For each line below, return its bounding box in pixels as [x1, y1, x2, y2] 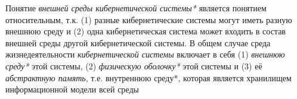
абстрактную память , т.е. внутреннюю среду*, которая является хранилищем [5, 71, 292, 84]
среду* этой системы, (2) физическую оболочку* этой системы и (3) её [5, 59, 262, 72]
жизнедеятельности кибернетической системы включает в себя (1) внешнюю [5, 48, 285, 60]
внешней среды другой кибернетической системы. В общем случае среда [5, 36, 271, 49]
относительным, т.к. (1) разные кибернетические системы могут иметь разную [5, 13, 292, 25]
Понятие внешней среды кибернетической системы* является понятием [5, 2, 267, 14]
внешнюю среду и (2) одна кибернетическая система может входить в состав [5, 25, 286, 37]
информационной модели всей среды [5, 83, 139, 95]
